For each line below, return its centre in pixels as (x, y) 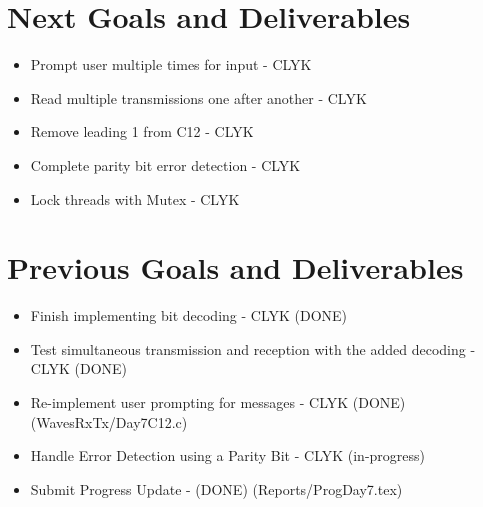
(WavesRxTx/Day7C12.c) (109, 421)
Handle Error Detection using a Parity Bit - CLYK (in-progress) (228, 455)
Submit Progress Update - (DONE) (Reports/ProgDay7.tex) (216, 488)
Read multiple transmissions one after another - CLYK (198, 97)
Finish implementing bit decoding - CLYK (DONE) (189, 315)
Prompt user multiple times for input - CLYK (171, 64)
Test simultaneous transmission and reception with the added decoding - (253, 348)
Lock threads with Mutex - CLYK (135, 198)
